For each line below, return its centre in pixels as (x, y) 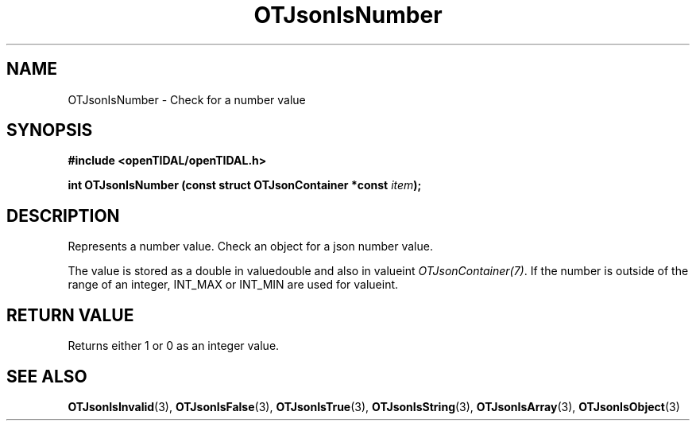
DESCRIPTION (63, 215)
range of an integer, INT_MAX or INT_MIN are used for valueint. (233, 285)
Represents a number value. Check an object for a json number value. (250, 246)
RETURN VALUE (70, 315)
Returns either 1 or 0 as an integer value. (174, 346)
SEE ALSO (47, 376)
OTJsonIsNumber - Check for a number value (187, 99)
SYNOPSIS (50, 130)
